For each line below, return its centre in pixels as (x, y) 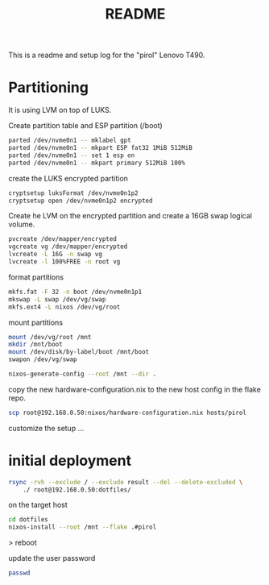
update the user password (52, 558)
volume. (22, 224)
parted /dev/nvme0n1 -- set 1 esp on (72, 155)
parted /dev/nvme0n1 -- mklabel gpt (70, 141)
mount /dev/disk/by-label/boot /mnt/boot (79, 352)
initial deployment (70, 461)
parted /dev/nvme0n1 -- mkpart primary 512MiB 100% (97, 163)
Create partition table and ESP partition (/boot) (85, 126)
